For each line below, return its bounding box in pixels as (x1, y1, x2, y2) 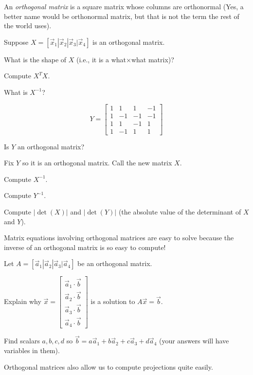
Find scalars (4, 336, 40, 346)
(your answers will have (159, 336, 229, 346)
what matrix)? (131, 54, 174, 64)
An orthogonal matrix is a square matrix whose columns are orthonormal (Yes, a (4, 1, 244, 11)
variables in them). (4, 345, 60, 356)
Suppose (4, 36, 29, 47)
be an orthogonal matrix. (77, 258, 152, 268)
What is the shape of (4, 54, 67, 64)
